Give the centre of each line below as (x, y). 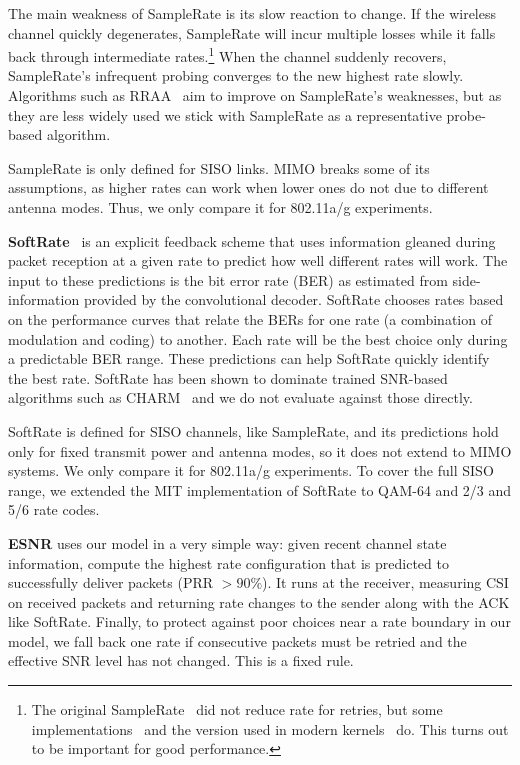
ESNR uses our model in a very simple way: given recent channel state (227, 542)
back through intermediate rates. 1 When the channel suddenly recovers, (227, 54)
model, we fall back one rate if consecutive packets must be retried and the (237, 640)
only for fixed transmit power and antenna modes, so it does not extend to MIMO (260, 450)
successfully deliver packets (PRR (111, 582)
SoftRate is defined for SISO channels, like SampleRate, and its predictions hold (253, 430)
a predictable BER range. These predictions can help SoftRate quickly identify (249, 358)
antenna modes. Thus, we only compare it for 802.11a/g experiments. (220, 207)
